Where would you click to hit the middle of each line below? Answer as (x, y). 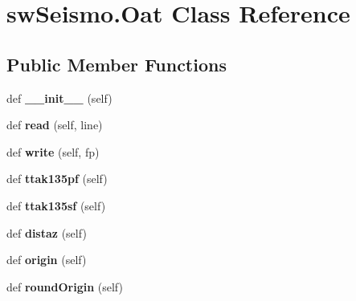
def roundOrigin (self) (65, 286)
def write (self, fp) (53, 151)
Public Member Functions (117, 64)
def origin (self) (47, 260)
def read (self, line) (55, 125)
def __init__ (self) (59, 98)
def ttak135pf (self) (57, 179)
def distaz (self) (47, 232)
